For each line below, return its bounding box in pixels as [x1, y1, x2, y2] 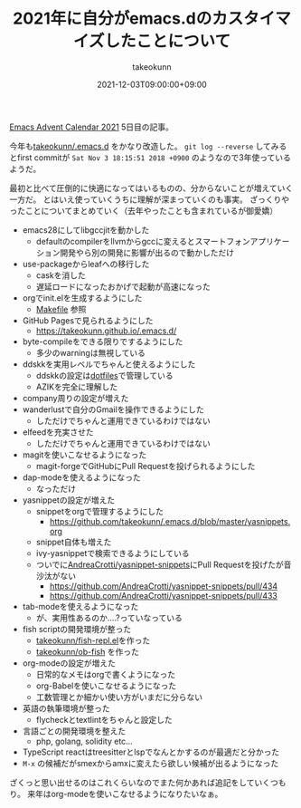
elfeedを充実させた [22, 427, 95, 438]
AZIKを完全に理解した [35, 381, 118, 392]
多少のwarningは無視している [35, 347, 146, 358]
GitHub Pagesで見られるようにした [22, 314, 154, 326]
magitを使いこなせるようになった [22, 449, 147, 460]
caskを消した [35, 269, 86, 281]
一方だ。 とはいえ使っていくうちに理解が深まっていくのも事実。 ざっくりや [9, 194, 290, 205]
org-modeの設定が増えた [22, 658, 116, 669]
